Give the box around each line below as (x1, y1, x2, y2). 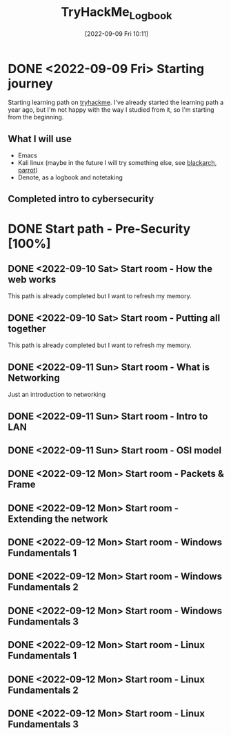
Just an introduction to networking (8, 391, 106, 399)
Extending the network (8, 513, 109, 525)
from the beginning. (8, 113, 64, 121)
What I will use (8, 133, 72, 145)
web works (8, 274, 57, 286)
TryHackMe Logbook (61, 4, 172, 22)
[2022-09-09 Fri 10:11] (84, 29, 149, 38)
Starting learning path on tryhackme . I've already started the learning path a (8, 98, 224, 107)
